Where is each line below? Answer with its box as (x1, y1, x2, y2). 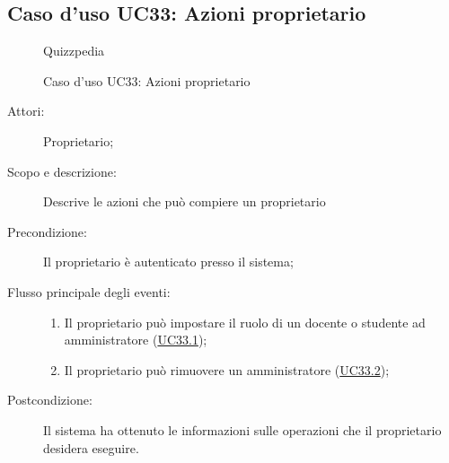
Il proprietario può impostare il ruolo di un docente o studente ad (64, 312, 426, 331)
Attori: (7, 101, 45, 120)
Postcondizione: (7, 390, 92, 409)
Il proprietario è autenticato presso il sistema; (43, 252, 294, 271)
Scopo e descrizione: (7, 162, 117, 180)
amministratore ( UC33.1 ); (64, 330, 207, 349)
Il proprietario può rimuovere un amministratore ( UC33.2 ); (64, 360, 390, 379)
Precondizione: (7, 222, 87, 240)
